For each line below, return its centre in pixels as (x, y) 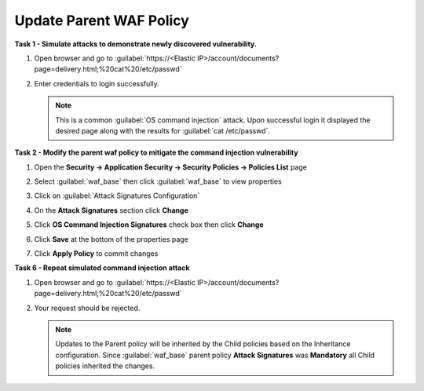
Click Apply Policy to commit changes (96, 254)
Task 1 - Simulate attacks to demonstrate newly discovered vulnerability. (135, 44)
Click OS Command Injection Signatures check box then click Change (149, 225)
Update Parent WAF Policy (102, 20)
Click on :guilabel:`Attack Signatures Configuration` (117, 195)
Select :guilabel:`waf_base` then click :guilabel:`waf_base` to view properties (158, 181)
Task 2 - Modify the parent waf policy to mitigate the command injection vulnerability (156, 152)
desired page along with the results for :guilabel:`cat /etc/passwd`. (163, 130)
